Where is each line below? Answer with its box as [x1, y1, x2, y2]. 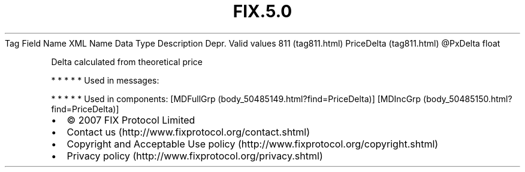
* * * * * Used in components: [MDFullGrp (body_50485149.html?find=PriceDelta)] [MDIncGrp [51, 93, 421, 104]
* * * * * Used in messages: [51, 75, 159, 85]
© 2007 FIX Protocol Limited [67, 113, 195, 126]
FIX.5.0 [233, 1, 292, 21]
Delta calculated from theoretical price [51, 56, 203, 67]
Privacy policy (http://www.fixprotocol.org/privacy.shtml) [67, 149, 323, 162]
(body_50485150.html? [423, 93, 512, 104]
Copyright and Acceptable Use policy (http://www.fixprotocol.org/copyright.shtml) [67, 137, 439, 150]
